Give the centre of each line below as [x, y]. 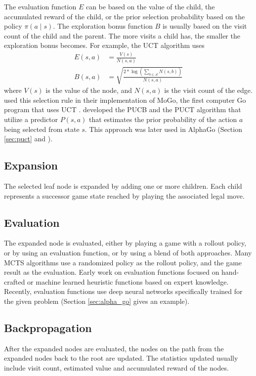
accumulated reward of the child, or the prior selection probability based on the [125, 16]
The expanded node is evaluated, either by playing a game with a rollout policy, [125, 243]
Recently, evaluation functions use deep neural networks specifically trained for [123, 291]
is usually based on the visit [205, 26]
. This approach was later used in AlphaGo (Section [163, 129]
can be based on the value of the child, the [150, 6]
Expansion [31, 165]
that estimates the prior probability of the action [163, 119]
